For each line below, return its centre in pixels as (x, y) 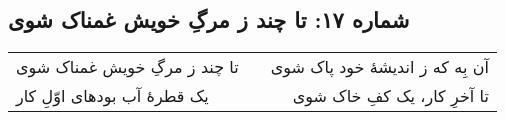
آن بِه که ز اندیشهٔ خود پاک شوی (379, 67)
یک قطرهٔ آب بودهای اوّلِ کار (112, 96)
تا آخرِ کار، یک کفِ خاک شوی (390, 96)
